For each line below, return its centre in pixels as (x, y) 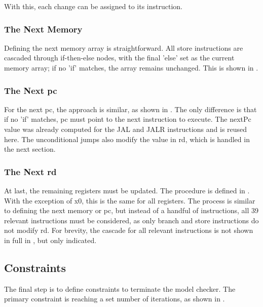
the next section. (30, 149)
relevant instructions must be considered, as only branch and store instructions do (131, 220)
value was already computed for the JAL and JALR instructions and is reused (126, 129)
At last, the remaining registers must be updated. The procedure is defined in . (127, 190)
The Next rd (30, 171)
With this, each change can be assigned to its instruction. (93, 6)
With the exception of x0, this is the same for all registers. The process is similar (130, 200)
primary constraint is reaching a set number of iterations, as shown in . (115, 299)
